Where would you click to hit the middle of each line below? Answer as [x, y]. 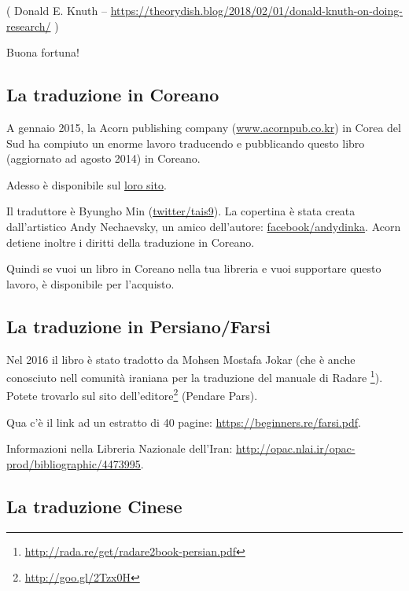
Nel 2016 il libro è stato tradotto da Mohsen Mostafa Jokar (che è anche [181, 359]
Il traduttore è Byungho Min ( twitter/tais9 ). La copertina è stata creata [181, 211]
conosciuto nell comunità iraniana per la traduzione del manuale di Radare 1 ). [195, 376]
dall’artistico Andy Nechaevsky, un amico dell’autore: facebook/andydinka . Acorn [204, 226]
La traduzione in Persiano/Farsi [138, 326]
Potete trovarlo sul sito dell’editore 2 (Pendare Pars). [132, 395]
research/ [29, 26]
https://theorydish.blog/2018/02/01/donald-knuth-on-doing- [256, 10]
